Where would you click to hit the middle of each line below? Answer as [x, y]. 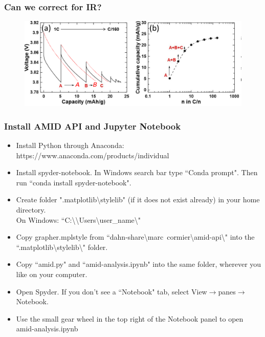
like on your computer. [52, 274]
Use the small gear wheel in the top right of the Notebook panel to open [130, 318]
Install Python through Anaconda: [70, 145]
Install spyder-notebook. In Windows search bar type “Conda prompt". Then [137, 172]
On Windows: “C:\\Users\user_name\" [79, 219]
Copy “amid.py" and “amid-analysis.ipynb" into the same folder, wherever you [139, 264]
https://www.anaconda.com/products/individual [93, 155]
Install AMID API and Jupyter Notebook [93, 126]
